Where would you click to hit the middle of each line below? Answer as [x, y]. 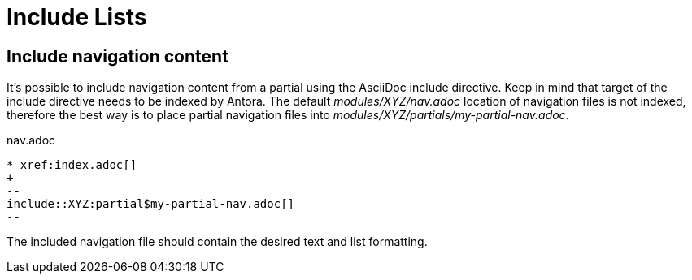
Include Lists [77, 17]
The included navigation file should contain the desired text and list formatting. [217, 242]
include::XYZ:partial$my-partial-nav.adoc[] [151, 204]
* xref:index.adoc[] [72, 165]
